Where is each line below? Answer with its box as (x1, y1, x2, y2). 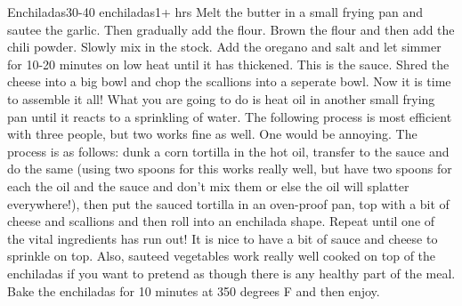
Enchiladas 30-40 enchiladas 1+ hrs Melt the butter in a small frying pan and (7, 3, 423, 20)
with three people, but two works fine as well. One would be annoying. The (7, 125, 417, 143)
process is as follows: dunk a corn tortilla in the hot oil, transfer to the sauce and (7, 141, 450, 160)
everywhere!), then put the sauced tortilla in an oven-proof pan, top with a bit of (7, 194, 450, 213)
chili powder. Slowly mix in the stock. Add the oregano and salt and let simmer (7, 37, 442, 56)
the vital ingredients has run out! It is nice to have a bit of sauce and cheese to (7, 229, 438, 247)
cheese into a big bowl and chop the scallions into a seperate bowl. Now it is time (7, 72, 451, 91)
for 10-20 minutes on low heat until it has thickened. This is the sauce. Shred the (7, 54, 450, 73)
